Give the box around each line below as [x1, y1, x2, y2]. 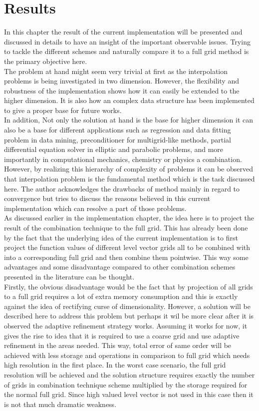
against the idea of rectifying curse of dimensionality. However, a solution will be [4, 300, 251, 311]
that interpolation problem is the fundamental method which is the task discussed [4, 173, 255, 184]
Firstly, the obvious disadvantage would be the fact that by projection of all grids [4, 281, 253, 291]
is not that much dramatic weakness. [4, 398, 117, 409]
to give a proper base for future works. [4, 104, 122, 115]
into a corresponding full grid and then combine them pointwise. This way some [4, 251, 249, 262]
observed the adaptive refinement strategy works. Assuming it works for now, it [4, 320, 248, 330]
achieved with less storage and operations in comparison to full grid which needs [4, 349, 250, 360]
